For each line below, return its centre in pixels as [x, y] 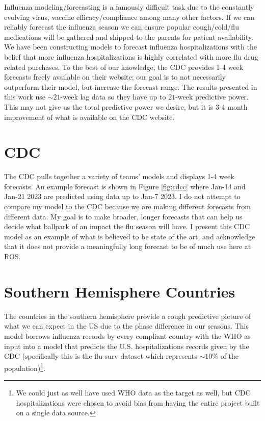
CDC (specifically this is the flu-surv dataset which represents [101, 356]
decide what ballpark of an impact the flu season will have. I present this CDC [127, 226]
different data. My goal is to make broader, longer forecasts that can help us [123, 216]
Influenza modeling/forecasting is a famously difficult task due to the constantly [129, 7]
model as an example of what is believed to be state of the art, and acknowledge [130, 236]
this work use [25, 97]
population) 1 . [25, 367]
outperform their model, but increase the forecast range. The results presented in [131, 86]
